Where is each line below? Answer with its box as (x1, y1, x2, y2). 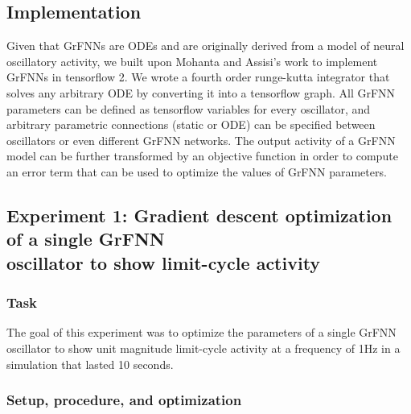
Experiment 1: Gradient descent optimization (6, 202, 393, 227)
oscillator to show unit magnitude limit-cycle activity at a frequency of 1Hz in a (6, 339, 401, 356)
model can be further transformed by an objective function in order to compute (6, 147, 398, 164)
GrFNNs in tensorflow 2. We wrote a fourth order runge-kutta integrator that (6, 68, 390, 85)
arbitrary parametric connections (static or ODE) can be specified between (6, 116, 376, 133)
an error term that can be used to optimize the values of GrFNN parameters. (6, 163, 387, 180)
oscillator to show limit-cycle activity (6, 250, 321, 275)
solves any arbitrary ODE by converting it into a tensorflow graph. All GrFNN (6, 84, 396, 101)
